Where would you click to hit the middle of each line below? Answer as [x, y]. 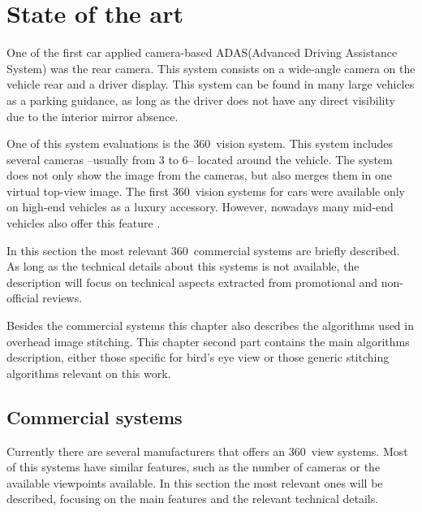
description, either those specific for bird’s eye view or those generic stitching [198, 357]
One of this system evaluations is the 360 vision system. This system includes [200, 143]
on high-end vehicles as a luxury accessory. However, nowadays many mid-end [200, 207]
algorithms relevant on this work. [89, 373]
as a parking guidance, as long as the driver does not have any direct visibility [201, 100]
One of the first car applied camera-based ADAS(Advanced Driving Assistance [202, 52]
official [23, 298]
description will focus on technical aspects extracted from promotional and [192, 282]
